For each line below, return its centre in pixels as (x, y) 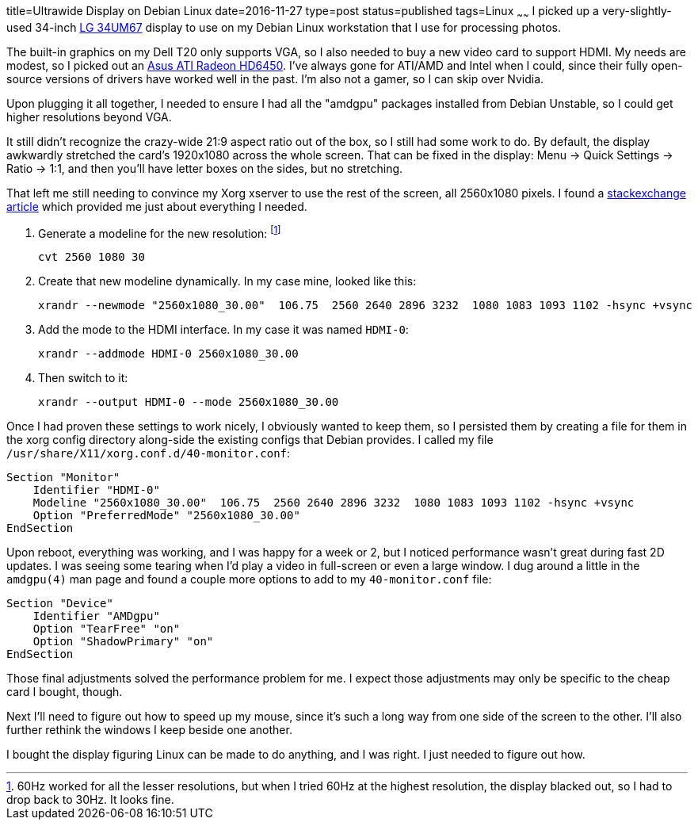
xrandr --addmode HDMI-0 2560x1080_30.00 (168, 354)
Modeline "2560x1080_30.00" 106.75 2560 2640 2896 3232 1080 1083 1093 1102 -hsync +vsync (334, 503)
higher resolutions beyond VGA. (89, 117)
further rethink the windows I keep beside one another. (149, 730)
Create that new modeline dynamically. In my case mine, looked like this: (227, 281)
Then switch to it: (83, 378)
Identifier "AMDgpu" (96, 616)
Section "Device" (60, 604)
